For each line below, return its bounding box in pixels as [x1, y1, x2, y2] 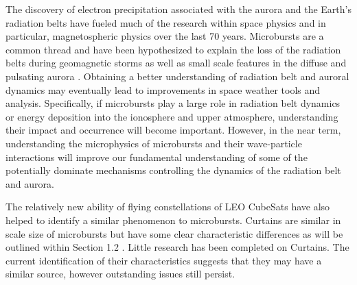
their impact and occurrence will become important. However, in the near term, [5, 123, 341, 137]
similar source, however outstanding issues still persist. [5, 267, 235, 281]
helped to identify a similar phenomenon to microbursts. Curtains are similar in [5, 212, 341, 227]
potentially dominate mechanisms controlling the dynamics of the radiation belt [5, 163, 341, 177]
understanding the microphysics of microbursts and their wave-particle [5, 136, 302, 150]
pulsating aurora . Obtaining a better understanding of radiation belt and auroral [5, 69, 349, 83]
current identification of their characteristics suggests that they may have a [5, 253, 322, 267]
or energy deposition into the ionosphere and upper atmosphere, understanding [5, 109, 338, 123]
